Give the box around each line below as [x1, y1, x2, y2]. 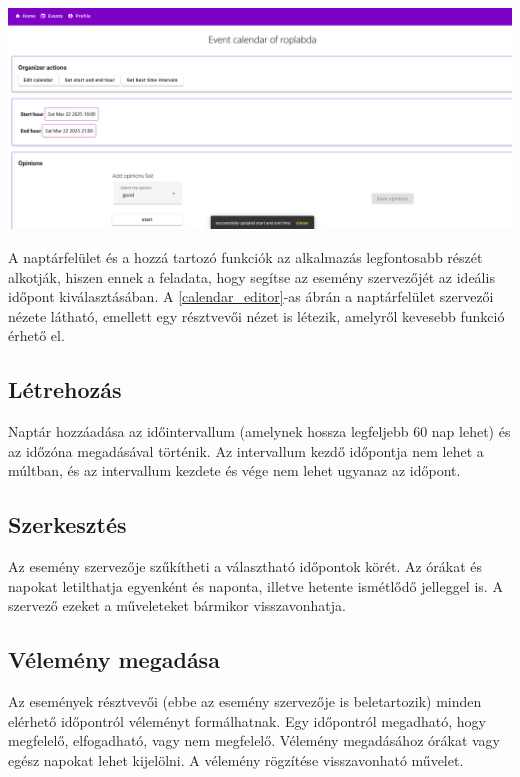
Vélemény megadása [8, 644, 220, 675]
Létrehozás [8, 374, 122, 405]
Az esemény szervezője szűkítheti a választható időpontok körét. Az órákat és [8, 556, 483, 577]
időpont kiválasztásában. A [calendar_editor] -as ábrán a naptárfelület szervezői [8, 286, 494, 307]
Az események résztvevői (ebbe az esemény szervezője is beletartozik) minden [8, 691, 482, 712]
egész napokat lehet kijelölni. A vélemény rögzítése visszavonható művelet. [8, 750, 464, 770]
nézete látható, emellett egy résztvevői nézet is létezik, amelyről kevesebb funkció [8, 305, 505, 326]
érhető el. [8, 325, 65, 346]
